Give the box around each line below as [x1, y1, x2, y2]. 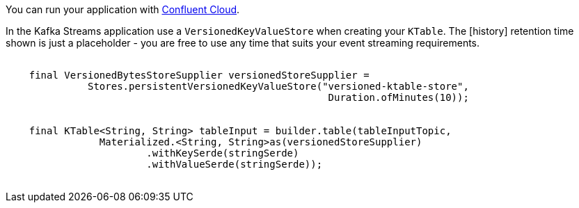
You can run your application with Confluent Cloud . [6, 3, 240, 15]
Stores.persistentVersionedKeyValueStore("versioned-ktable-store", [88, 81, 469, 92]
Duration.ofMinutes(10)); [328, 92, 469, 103]
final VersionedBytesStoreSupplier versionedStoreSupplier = [29, 70, 370, 81]
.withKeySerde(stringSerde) [146, 147, 299, 159]
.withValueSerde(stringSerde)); [146, 159, 323, 170]
